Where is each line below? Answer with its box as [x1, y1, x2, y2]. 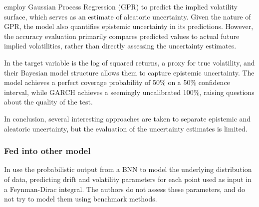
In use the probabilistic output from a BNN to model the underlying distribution [4, 164, 252, 174]
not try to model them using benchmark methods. [4, 193, 157, 204]
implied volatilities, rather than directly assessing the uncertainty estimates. [4, 40, 237, 51]
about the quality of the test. [4, 96, 93, 107]
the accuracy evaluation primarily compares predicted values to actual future [4, 30, 240, 41]
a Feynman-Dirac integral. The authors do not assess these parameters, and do [4, 183, 245, 194]
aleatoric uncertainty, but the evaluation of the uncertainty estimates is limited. [4, 123, 248, 133]
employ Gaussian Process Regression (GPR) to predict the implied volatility [4, 1, 238, 11]
